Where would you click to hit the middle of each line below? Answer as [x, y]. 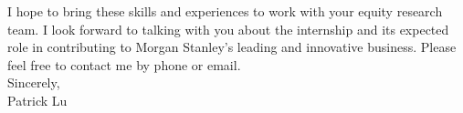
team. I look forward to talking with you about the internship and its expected [228, 29]
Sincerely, [34, 82]
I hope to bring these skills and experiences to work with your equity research [225, 11]
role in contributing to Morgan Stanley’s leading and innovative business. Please [232, 47]
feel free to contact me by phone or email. [124, 64]
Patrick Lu [37, 100]
